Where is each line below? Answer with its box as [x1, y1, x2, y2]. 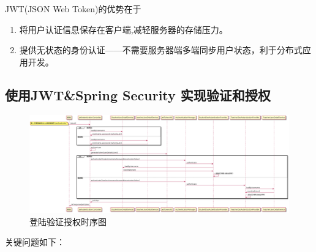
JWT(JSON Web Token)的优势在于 [5, 2, 141, 15]
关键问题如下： [5, 235, 65, 248]
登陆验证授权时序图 [29, 215, 107, 228]
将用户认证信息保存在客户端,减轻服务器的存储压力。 [19, 23, 228, 35]
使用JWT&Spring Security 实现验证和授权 [5, 85, 271, 104]
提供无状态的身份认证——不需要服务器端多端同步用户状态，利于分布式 [19, 43, 303, 56]
